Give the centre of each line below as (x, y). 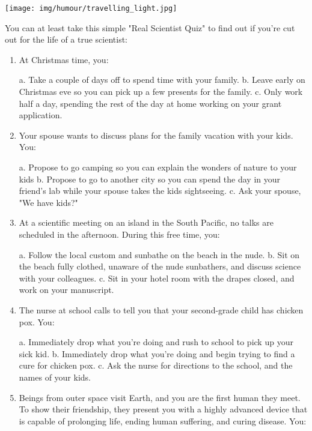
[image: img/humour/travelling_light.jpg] (91, 8)
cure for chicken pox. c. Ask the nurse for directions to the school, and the (156, 365)
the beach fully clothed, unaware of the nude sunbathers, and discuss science (160, 266)
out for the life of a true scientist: (66, 39)
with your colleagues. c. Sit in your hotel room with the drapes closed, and (157, 278)
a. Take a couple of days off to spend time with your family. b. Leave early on (162, 80)
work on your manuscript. (66, 290)
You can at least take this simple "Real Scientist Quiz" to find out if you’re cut (150, 27)
